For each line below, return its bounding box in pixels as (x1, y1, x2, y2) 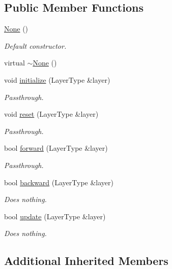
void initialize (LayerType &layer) (4, 74, 110, 85)
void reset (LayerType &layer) (4, 109, 99, 119)
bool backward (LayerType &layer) (4, 177, 113, 187)
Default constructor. (4, 40, 67, 51)
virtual (4, 57, 25, 68)
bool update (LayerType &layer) (4, 211, 106, 221)
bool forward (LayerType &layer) (4, 143, 108, 153)
